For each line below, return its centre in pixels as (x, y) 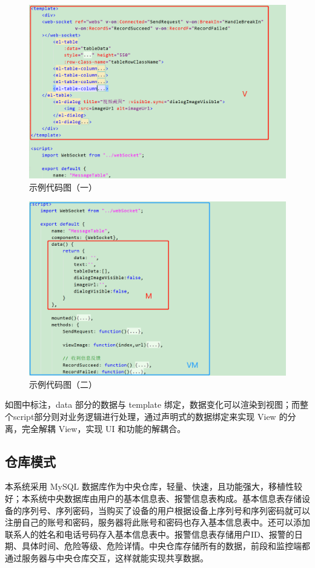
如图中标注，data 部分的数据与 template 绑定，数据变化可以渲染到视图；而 (152, 404)
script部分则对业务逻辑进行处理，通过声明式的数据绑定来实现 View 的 (150, 417)
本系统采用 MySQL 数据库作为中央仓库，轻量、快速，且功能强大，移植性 (149, 486)
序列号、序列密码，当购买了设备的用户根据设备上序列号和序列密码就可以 (166, 510)
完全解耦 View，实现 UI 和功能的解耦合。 (104, 428)
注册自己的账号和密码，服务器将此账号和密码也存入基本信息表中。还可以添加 (157, 522)
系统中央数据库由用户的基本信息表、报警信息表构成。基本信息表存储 (166, 498)
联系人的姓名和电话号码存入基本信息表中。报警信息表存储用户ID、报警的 (150, 534)
